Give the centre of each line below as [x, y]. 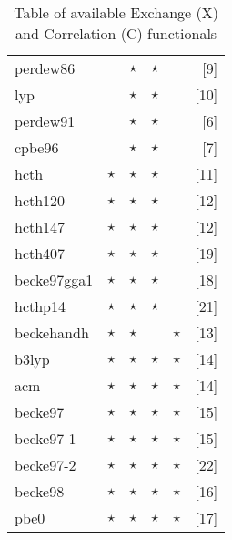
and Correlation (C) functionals [116, 33]
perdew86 [45, 68]
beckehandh [52, 332]
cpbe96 [37, 147]
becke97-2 [45, 465]
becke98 [40, 491]
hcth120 [40, 200]
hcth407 [40, 253]
